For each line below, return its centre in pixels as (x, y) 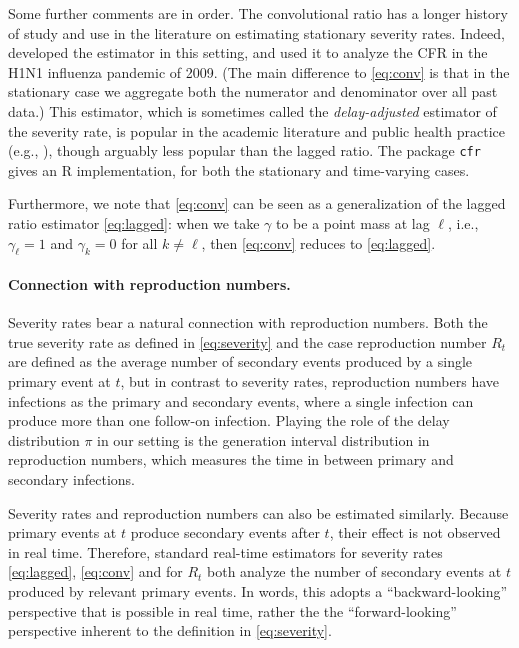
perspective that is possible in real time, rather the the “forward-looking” (232, 610)
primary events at (62, 532)
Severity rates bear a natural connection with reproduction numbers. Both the (248, 322)
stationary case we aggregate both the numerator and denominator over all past (253, 91)
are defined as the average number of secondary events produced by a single (240, 361)
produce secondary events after (225, 532)
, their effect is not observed (415, 532)
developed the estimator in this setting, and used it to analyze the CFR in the (248, 52)
